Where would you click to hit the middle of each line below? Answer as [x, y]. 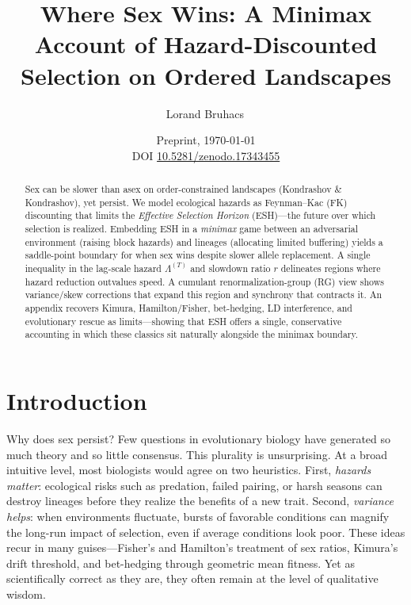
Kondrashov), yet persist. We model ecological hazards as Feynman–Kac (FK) [186, 202]
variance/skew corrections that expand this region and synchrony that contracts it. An [204, 295]
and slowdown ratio [230, 268]
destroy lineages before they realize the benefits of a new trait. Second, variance [200, 501]
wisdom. [26, 594]
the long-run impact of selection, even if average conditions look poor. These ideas [206, 532]
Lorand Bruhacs [205, 113]
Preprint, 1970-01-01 [206, 140]
